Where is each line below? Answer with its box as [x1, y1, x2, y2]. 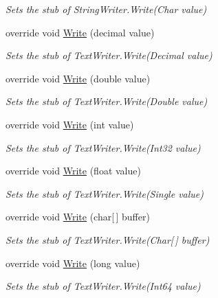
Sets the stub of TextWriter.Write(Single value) [6, 186, 204, 200]
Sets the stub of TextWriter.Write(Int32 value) [6, 140, 201, 154]
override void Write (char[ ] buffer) [6, 209, 150, 224]
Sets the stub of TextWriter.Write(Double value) [6, 94, 208, 108]
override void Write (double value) [6, 71, 151, 85]
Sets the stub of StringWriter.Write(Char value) [6, 2, 207, 16]
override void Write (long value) [6, 255, 140, 270]
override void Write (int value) [6, 117, 134, 131]
